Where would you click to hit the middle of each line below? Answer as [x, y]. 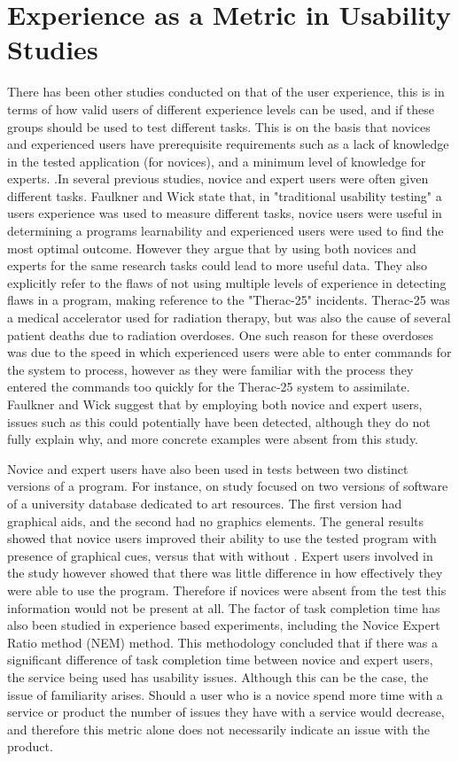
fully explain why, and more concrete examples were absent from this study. [213, 439]
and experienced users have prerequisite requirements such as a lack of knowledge [228, 144]
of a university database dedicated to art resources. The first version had [205, 503]
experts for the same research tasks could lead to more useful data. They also [217, 265]
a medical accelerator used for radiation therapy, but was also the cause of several [229, 318]
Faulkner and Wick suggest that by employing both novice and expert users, [215, 404]
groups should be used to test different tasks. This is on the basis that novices [219, 126]
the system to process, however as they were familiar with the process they [210, 369]
